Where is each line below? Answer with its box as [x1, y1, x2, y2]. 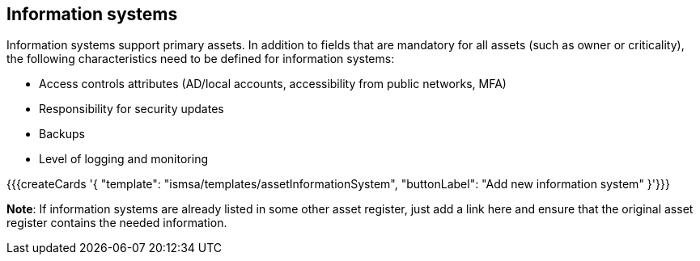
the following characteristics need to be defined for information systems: [6, 52, 395, 66]
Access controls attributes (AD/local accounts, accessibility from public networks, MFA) [39, 77, 507, 91]
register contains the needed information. [6, 216, 227, 230]
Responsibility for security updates [39, 102, 224, 116]
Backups [39, 127, 85, 141]
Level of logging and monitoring [39, 152, 209, 166]
